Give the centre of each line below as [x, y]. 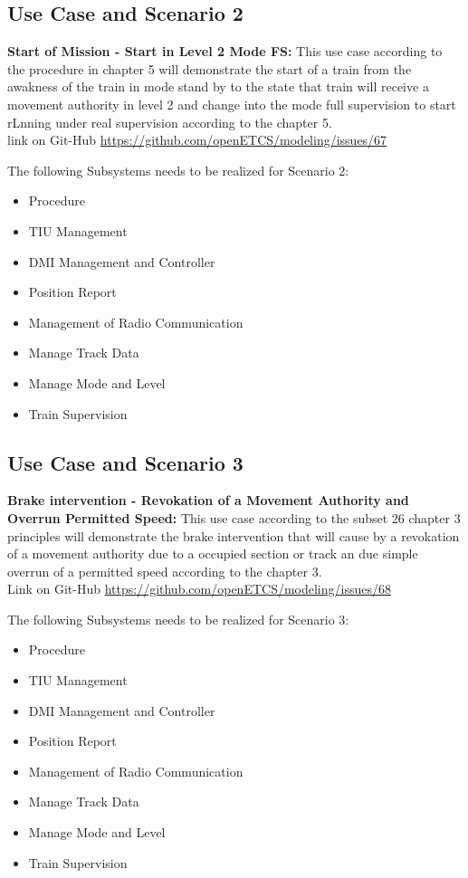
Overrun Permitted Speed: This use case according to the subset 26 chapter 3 [234, 517]
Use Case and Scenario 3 [125, 462]
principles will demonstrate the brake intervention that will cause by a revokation [234, 535]
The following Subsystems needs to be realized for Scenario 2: [178, 170]
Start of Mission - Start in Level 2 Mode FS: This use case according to [225, 51]
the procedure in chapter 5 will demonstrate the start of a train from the [210, 68]
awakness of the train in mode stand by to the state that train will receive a [218, 86]
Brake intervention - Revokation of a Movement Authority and [208, 500]
